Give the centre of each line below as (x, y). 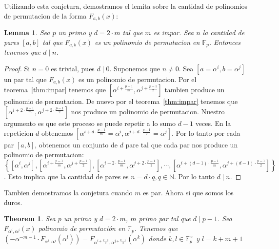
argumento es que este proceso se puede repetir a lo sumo (90, 123)
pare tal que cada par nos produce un (182, 145)
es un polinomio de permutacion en (147, 42)
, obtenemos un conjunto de (76, 145)
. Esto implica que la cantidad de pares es (66, 176)
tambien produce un (195, 90)
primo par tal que (165, 218)
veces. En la (213, 123)
